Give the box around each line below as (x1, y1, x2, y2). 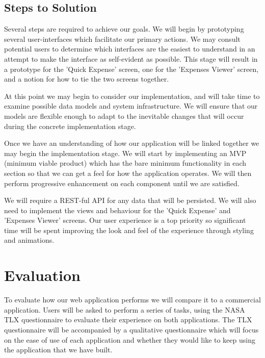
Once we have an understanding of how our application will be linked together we (4, 138, 259, 148)
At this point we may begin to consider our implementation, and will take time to (4, 90, 260, 101)
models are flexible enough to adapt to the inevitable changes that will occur (4, 110, 244, 121)
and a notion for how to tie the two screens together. (4, 73, 169, 84)
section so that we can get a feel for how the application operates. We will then (4, 167, 252, 178)
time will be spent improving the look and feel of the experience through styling (4, 224, 254, 235)
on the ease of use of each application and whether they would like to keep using (4, 334, 255, 345)
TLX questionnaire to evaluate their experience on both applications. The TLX (4, 314, 252, 325)
